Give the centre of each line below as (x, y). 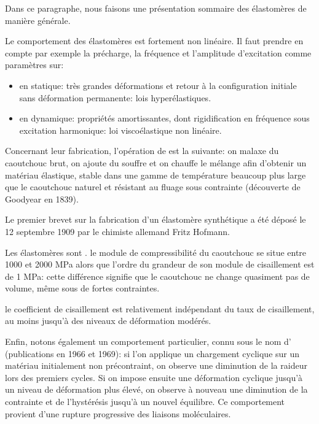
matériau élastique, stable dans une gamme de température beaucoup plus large (156, 175)
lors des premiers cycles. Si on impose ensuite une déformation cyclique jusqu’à (154, 377)
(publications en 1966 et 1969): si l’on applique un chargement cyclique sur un (152, 353)
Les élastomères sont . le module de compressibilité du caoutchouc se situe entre (156, 252)
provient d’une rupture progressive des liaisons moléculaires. (118, 413)
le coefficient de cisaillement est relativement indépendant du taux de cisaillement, (160, 308)
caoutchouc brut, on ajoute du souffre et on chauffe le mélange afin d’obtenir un (156, 162)
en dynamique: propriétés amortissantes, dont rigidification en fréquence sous (164, 118)
